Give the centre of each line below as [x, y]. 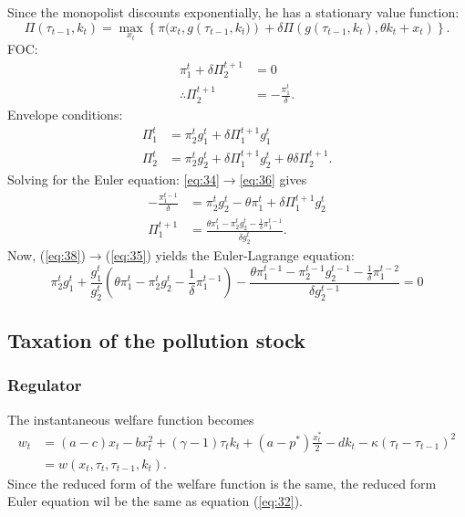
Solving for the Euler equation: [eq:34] [114, 179]
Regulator [45, 385]
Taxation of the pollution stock [157, 340]
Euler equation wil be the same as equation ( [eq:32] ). [155, 501]
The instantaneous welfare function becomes [131, 419]
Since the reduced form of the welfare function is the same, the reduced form [222, 483]
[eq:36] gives [273, 179]
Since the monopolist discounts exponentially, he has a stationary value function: [233, 12]
